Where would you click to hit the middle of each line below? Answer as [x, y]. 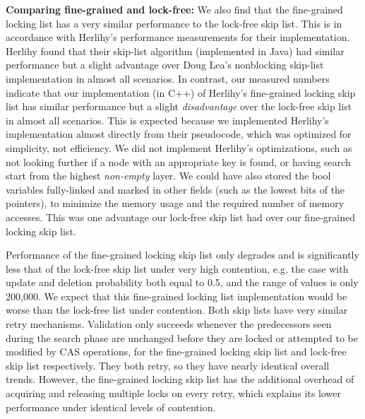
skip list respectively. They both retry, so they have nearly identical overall [168, 365]
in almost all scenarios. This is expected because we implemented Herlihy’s [167, 120]
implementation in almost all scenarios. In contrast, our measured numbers [168, 78]
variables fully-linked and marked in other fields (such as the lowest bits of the [175, 189]
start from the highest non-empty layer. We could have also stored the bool [168, 176]
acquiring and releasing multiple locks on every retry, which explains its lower [173, 393]
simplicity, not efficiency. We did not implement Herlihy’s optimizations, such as [179, 147]
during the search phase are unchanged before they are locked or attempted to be [182, 337]
